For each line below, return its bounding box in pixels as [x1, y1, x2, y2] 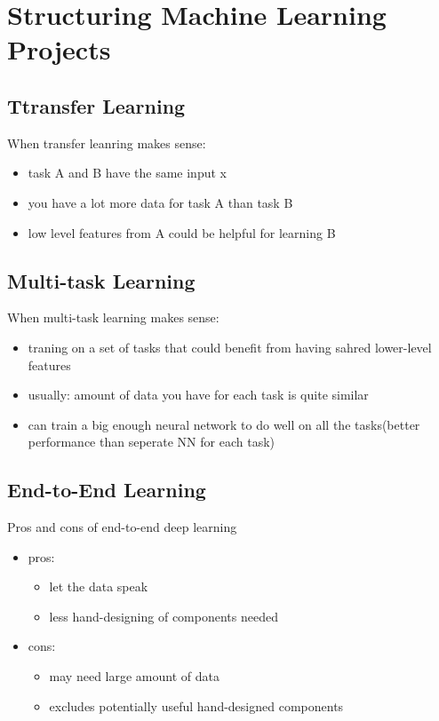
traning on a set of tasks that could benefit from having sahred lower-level [28, 337, 432, 356]
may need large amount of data [49, 667, 219, 685]
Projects [7, 31, 111, 67]
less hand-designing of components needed [49, 606, 278, 625]
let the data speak [49, 577, 148, 596]
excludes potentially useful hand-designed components [49, 696, 344, 715]
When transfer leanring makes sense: [7, 133, 206, 152]
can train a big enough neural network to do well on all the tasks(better [28, 415, 420, 433]
